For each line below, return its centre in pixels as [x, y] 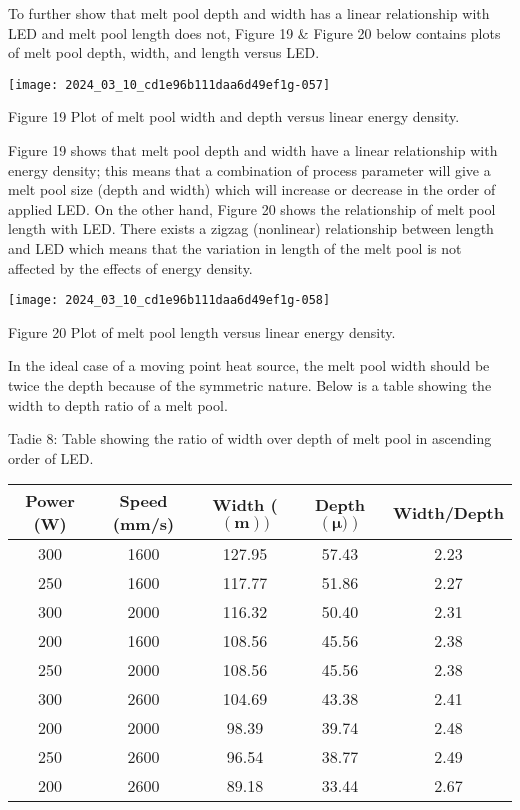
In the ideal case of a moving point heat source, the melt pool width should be [249, 365]
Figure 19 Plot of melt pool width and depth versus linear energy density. [234, 116]
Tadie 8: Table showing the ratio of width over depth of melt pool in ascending [250, 438]
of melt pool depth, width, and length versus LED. [164, 52]
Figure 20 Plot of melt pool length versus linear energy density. [202, 331]
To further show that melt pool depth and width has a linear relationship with [249, 13]
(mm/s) [143, 524]
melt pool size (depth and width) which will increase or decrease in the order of [252, 189]
